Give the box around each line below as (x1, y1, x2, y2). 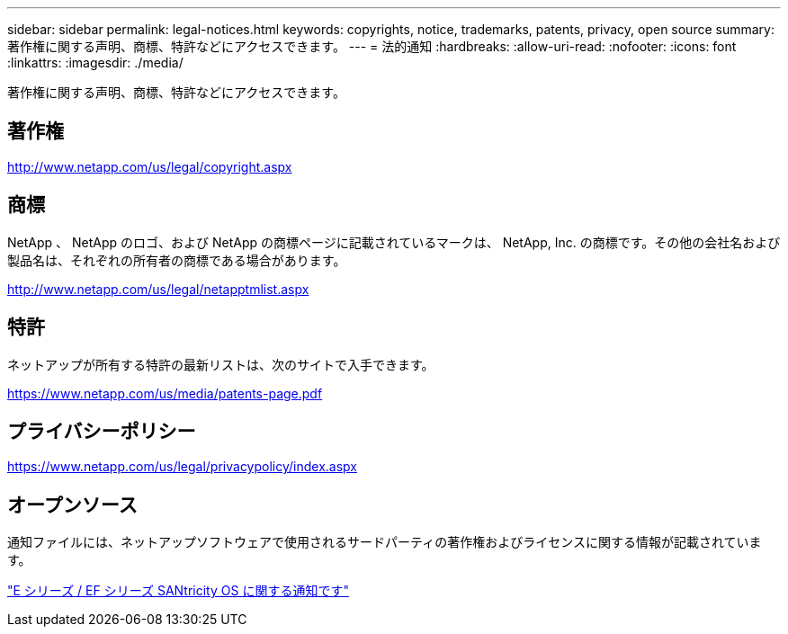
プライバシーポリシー (7, 419, 196, 442)
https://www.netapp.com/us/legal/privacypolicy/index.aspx (7, 459, 357, 475)
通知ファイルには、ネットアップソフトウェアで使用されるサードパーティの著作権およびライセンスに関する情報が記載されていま (7, 534, 762, 550)
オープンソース (7, 493, 138, 516)
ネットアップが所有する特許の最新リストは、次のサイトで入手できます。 (7, 356, 434, 372)
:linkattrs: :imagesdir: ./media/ (7, 55, 184, 70)
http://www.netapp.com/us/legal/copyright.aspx (7, 158, 292, 174)
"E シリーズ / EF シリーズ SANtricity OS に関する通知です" (7, 583, 349, 599)
